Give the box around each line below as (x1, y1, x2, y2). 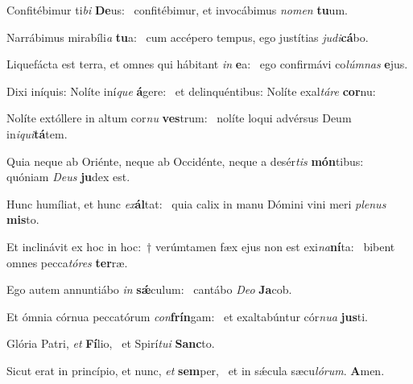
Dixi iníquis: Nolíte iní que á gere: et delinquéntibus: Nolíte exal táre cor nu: (6, 82, 376, 99)
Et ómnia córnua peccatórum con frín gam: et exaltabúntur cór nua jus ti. (6, 308, 368, 324)
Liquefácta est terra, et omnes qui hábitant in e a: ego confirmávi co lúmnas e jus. (6, 56, 408, 72)
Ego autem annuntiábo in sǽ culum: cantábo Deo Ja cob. (6, 281, 292, 298)
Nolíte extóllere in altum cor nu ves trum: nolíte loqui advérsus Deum (6, 109, 352, 126)
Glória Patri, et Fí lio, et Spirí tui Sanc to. (6, 335, 215, 352)
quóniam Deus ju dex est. (6, 168, 130, 185)
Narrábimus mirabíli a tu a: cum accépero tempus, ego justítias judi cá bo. (6, 28, 369, 45)
